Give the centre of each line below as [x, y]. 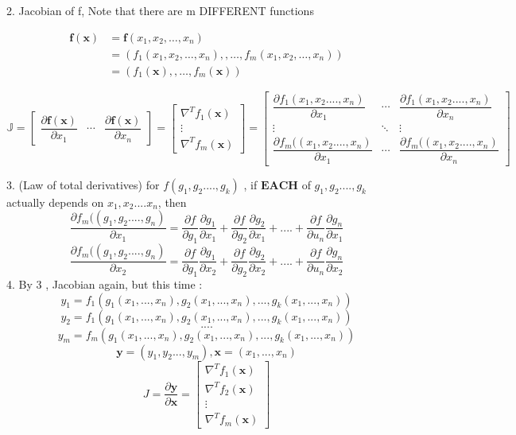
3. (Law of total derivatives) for [83, 184]
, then [172, 202]
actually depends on [55, 202]
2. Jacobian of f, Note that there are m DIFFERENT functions [160, 10]
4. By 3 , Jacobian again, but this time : [105, 284]
